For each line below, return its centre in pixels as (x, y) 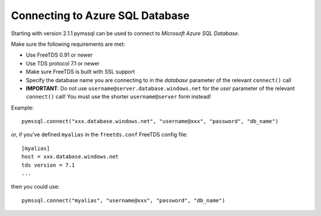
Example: (22, 108)
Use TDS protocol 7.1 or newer (63, 63)
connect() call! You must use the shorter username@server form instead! (118, 97)
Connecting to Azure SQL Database (100, 15)
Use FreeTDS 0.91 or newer (59, 55)
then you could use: (35, 187)
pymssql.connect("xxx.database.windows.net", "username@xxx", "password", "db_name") (150, 121)
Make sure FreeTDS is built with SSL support (80, 72)
